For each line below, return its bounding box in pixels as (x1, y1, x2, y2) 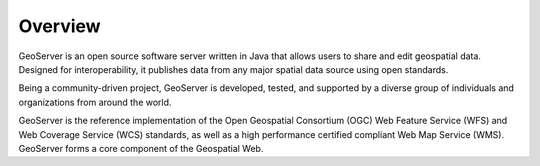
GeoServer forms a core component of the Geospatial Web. (18, 142, 264, 154)
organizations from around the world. (18, 96, 172, 108)
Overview (18, 15, 101, 37)
